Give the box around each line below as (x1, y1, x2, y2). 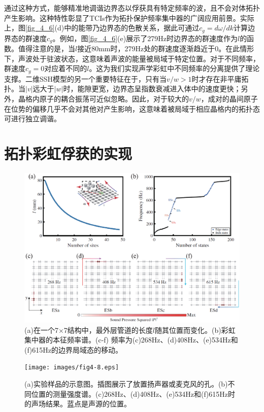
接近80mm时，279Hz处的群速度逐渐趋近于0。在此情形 (77, 43, 254, 54)
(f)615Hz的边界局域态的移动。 (24, 344, 122, 355)
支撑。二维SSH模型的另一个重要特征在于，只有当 (4, 73, 167, 84)
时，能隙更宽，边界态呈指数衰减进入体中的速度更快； (63, 83, 241, 94)
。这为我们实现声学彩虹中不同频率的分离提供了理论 (89, 63, 260, 74)
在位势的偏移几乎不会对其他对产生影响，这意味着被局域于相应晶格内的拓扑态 (4, 103, 260, 114)
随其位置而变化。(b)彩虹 (154, 324, 236, 335)
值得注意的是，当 (18, 43, 75, 54)
